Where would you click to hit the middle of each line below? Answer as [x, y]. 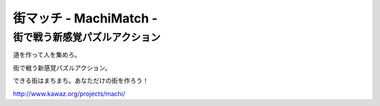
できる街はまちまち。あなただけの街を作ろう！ [81, 81]
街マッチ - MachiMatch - [85, 18]
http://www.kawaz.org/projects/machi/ [69, 93]
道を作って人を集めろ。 [47, 55]
